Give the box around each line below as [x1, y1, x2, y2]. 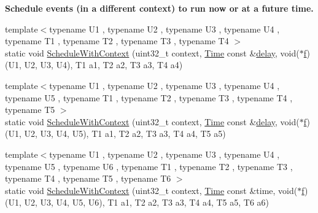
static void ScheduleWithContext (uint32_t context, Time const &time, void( [5, 184, 298, 196]
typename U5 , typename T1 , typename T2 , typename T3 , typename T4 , [5, 91, 293, 104]
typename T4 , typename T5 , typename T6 [5, 172, 171, 185]
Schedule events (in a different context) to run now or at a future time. [5, 2, 314, 14]
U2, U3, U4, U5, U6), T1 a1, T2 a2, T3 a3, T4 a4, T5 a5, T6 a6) [24, 196, 270, 209]
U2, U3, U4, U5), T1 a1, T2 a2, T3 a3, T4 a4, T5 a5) [24, 127, 226, 140]
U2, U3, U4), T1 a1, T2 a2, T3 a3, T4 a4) [24, 58, 183, 71]
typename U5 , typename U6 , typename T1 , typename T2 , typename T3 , [5, 160, 293, 172]
